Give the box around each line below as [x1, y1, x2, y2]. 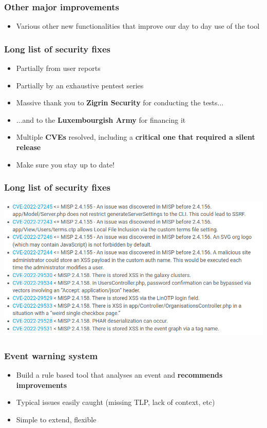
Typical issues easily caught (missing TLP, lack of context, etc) [16, 397, 215, 407]
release [16, 142, 41, 152]
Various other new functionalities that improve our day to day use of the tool [16, 21, 260, 31]
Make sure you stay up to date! [16, 159, 115, 170]
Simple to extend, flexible [16, 414, 97, 424]
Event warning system [4, 349, 98, 362]
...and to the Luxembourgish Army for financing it [16, 114, 186, 125]
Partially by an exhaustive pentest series [16, 80, 144, 90]
